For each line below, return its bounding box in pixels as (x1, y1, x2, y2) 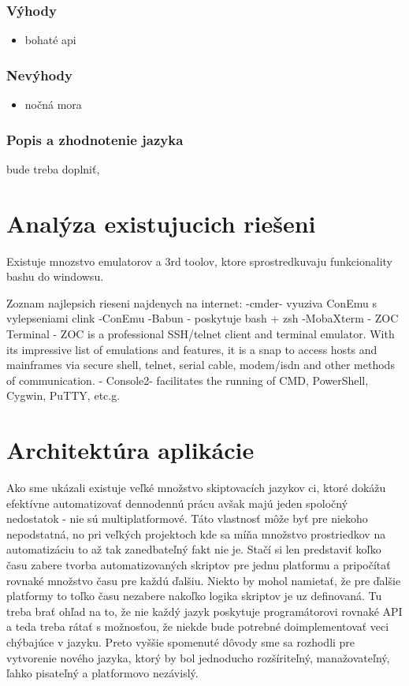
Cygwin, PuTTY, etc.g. (6, 387, 121, 404)
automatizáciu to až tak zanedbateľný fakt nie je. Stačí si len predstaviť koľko (6, 541, 381, 557)
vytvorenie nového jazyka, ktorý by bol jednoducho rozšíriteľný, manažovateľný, (6, 649, 390, 665)
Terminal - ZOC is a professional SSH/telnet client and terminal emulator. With (6, 325, 395, 341)
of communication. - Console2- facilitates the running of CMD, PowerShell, (6, 371, 369, 388)
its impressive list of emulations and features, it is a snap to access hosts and (6, 341, 377, 357)
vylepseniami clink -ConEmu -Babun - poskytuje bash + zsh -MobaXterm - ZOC (6, 310, 399, 326)
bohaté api (24, 32, 76, 48)
